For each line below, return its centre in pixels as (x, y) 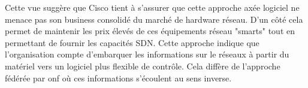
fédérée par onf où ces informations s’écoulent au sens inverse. (118, 78)
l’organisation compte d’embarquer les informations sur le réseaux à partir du (147, 54)
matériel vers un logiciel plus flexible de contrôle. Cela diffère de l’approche (143, 66)
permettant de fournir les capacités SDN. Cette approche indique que (132, 42)
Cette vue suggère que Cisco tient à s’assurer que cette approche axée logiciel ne (152, 7)
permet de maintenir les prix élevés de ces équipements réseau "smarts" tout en (150, 31)
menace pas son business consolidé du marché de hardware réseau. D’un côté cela (154, 19)
